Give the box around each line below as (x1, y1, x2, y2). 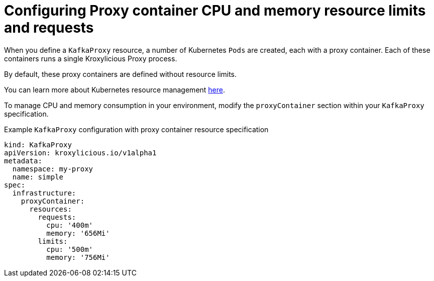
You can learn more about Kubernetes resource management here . (4, 85, 226, 94)
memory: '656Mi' (46, 229, 110, 237)
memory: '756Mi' (46, 253, 110, 261)
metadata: (4, 156, 42, 165)
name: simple (12, 172, 64, 181)
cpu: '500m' (46, 245, 93, 253)
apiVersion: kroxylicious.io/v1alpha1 (4, 148, 157, 157)
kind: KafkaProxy (4, 140, 72, 149)
